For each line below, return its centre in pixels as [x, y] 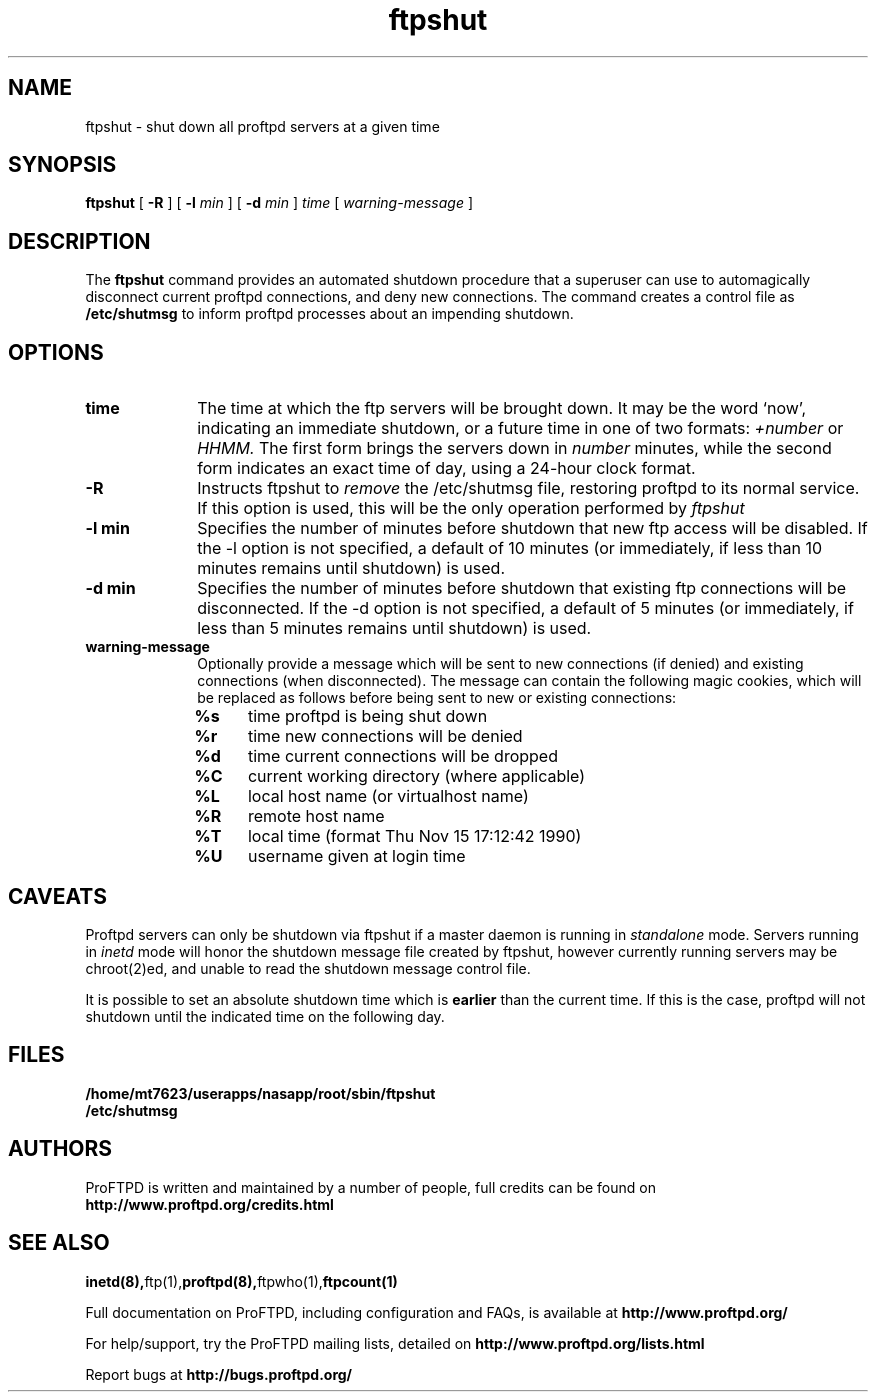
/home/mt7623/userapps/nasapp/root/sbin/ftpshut [260, 1093]
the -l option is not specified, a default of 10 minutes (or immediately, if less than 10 [510, 548]
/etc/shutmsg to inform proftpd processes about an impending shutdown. [329, 314]
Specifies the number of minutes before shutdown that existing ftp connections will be [522, 588]
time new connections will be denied [385, 736]
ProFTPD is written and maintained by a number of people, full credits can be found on [370, 1187]
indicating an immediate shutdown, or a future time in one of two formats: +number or [520, 428]
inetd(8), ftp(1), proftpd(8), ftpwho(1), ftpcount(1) [241, 1281]
